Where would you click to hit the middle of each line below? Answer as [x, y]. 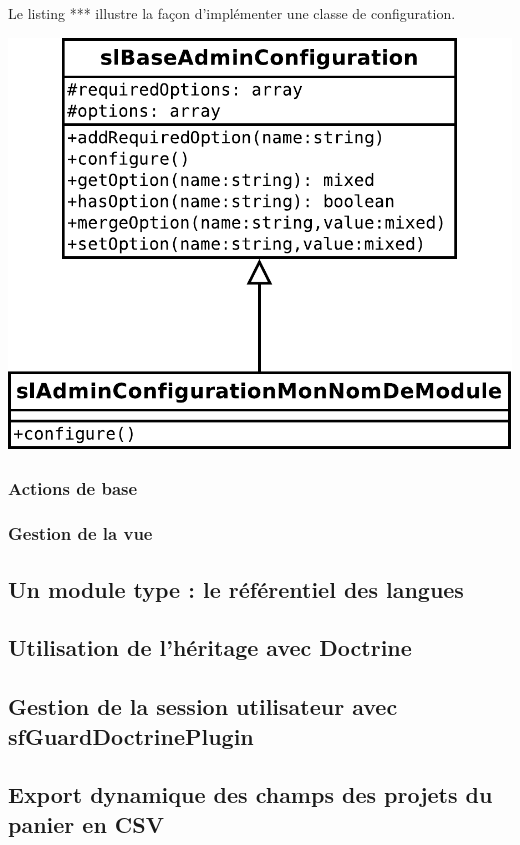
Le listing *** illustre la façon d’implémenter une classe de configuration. [232, 13]
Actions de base [73, 487]
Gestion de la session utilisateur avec [203, 706]
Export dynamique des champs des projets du [250, 794]
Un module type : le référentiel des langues [236, 588]
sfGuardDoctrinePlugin [131, 735]
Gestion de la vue [80, 533]
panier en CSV [86, 823]
